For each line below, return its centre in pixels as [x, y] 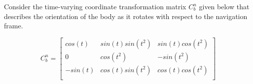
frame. [14, 26]
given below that [224, 6]
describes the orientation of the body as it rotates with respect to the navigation [126, 16]
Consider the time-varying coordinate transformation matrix [95, 6]
